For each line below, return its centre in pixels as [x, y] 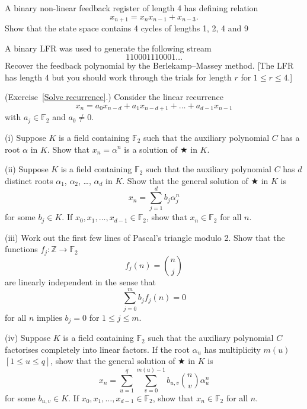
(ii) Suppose [27, 169]
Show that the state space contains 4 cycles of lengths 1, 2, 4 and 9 [127, 28]
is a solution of [151, 149]
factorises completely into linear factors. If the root [97, 349]
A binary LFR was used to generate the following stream [108, 48]
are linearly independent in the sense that [80, 281]
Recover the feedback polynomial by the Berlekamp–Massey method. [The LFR [149, 65]
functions [21, 249]
